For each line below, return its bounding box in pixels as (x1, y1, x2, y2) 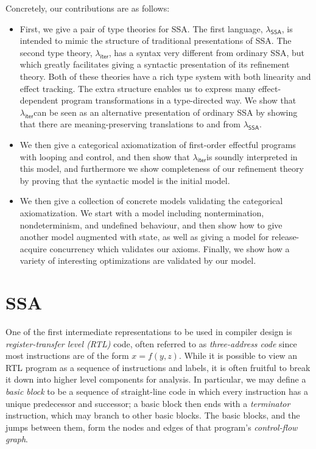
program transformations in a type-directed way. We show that (61, 94, 297, 107)
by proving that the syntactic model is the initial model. (19, 174, 230, 186)
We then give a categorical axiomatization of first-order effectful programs (19, 138, 296, 150)
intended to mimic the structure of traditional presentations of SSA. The (19, 34, 292, 47)
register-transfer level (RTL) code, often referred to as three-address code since (5, 337, 297, 350)
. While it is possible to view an (178, 349, 298, 362)
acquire (19, 242, 47, 255)
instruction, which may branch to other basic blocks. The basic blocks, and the (5, 409, 300, 422)
